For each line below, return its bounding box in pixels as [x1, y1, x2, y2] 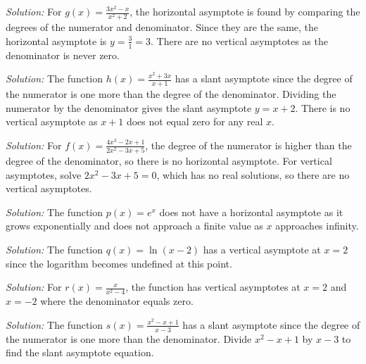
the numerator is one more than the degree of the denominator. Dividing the [6, 86, 336, 101]
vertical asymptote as [6, 114, 98, 129]
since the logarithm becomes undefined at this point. [6, 256, 232, 270]
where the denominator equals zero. [40, 294, 194, 308]
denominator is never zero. [6, 47, 120, 62]
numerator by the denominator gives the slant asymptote [6, 100, 252, 115]
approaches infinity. [275, 218, 359, 233]
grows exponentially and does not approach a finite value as [6, 218, 263, 233]
